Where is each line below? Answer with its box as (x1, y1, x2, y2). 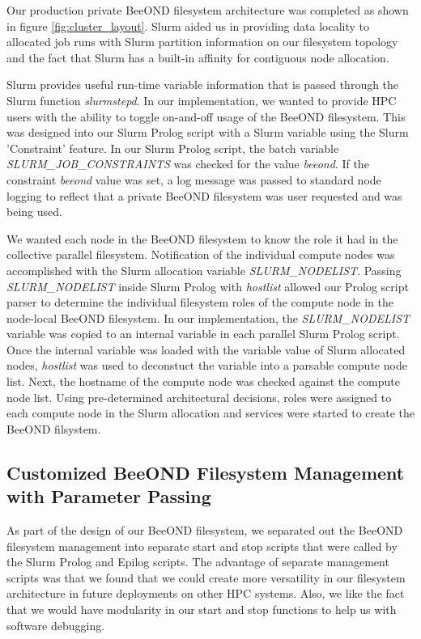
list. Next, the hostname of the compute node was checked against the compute (6, 373, 400, 390)
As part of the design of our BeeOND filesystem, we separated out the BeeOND (6, 522, 403, 539)
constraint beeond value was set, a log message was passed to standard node (6, 171, 381, 188)
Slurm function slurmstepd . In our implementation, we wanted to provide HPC (6, 91, 397, 108)
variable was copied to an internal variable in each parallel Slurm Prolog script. (6, 325, 400, 342)
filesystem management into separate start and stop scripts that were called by (6, 537, 398, 554)
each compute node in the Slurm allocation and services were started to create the (6, 404, 415, 421)
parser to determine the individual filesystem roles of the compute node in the (6, 294, 394, 311)
